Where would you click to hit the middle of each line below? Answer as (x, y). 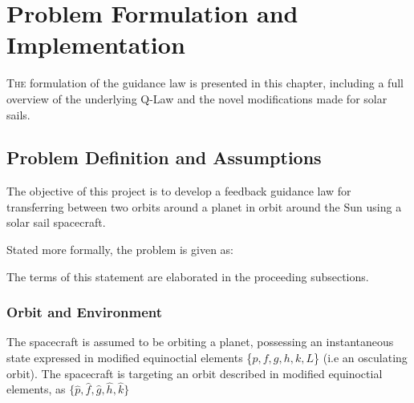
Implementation (96, 44)
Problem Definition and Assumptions (164, 157)
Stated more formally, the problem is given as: (120, 250)
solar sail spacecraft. (56, 222)
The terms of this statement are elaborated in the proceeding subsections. (188, 276)
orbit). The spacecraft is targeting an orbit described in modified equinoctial (195, 373)
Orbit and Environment (85, 312)
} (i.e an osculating (361, 358)
